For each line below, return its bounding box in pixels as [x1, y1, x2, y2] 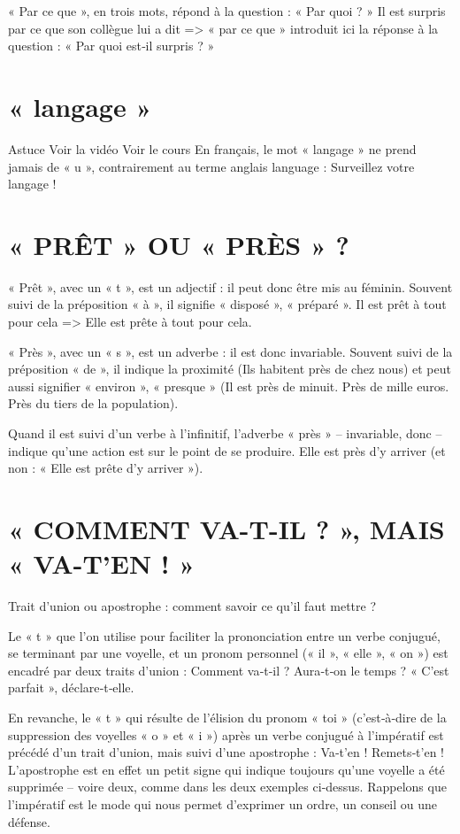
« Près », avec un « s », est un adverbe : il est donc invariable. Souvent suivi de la [8, 342, 453, 360]
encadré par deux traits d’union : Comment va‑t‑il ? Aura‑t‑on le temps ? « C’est [8, 660, 449, 679]
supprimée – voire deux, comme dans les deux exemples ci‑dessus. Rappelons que [8, 777, 447, 796]
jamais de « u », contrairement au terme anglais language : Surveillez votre [8, 157, 415, 175]
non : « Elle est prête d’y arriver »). [8, 459, 203, 477]
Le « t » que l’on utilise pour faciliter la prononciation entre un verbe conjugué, [8, 626, 441, 645]
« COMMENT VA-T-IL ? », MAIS [8, 510, 445, 546]
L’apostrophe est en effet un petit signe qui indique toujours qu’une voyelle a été [8, 760, 445, 778]
